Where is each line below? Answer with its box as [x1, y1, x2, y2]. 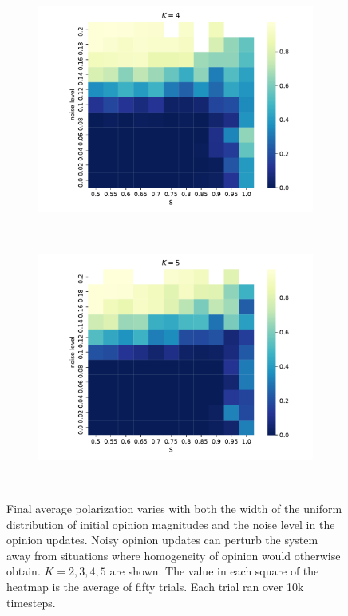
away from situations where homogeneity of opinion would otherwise [6, 547, 341, 563]
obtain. [6, 563, 41, 579]
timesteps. [6, 594, 56, 610]
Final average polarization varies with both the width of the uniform [6, 500, 342, 516]
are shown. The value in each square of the [109, 563, 319, 579]
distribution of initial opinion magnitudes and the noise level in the [6, 515, 335, 532]
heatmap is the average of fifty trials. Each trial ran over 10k [6, 578, 304, 594]
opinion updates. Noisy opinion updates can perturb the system [6, 531, 318, 548]
